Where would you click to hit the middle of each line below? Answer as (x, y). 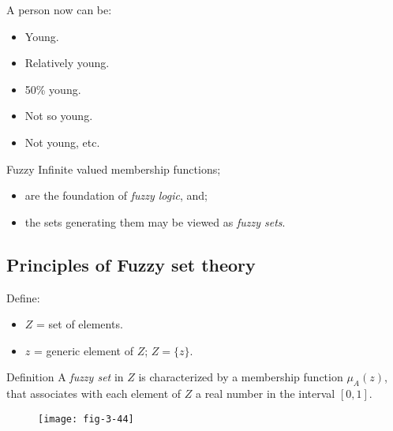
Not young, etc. (62, 142)
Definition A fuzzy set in (65, 377)
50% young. (53, 89)
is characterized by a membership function (241, 377)
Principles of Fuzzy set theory (131, 264)
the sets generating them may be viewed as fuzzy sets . (155, 221)
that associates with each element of (94, 394)
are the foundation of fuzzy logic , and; (116, 195)
